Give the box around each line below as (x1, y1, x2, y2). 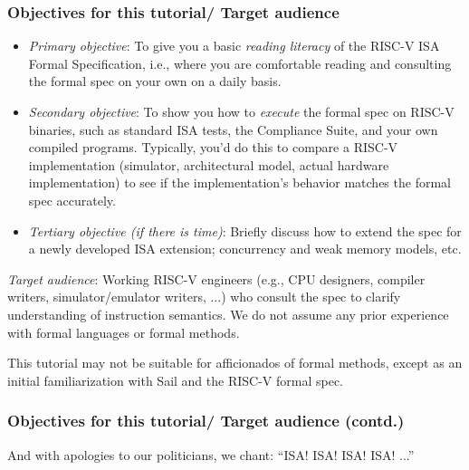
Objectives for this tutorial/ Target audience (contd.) (7, 409, 405, 432)
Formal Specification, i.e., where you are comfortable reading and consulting (28, 53, 452, 72)
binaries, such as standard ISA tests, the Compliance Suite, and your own (28, 120, 438, 139)
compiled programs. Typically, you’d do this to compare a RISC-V (28, 138, 398, 157)
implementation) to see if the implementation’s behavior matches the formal (28, 173, 451, 192)
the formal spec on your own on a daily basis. (28, 72, 282, 91)
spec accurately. (28, 190, 116, 209)
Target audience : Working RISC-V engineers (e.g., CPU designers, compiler (7, 269, 426, 288)
